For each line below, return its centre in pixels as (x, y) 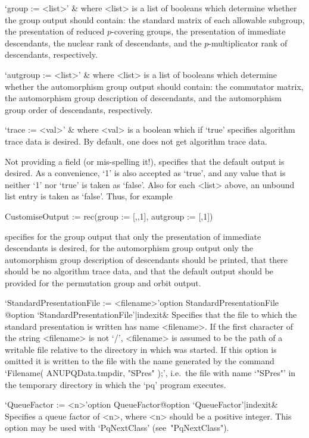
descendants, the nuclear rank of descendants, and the (103, 43)
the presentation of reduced (55, 31)
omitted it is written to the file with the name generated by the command (140, 361)
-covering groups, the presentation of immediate (199, 31)
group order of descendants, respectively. (79, 109)
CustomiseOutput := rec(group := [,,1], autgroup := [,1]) (109, 216)
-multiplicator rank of (248, 43)
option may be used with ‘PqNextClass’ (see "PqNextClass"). (117, 428)
